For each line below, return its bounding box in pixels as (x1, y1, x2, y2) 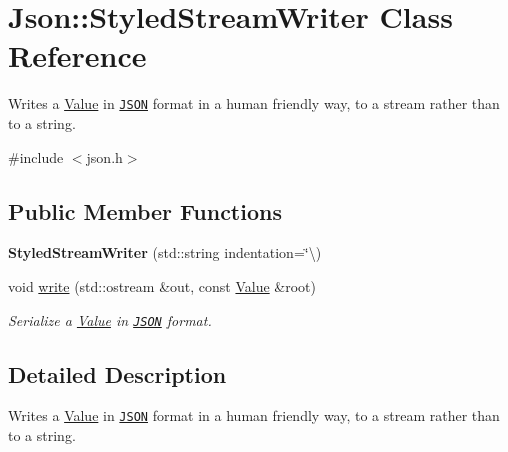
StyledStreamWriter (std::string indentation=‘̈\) (8, 242, 322, 263)
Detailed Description (8, 358, 227, 389)
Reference (8, 35, 147, 76)
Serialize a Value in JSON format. (8, 309, 212, 330)
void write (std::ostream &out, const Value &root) (8, 275, 316, 296)
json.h (86, 146, 123, 167)
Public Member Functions (8, 195, 282, 226)
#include (8, 146, 64, 167)
